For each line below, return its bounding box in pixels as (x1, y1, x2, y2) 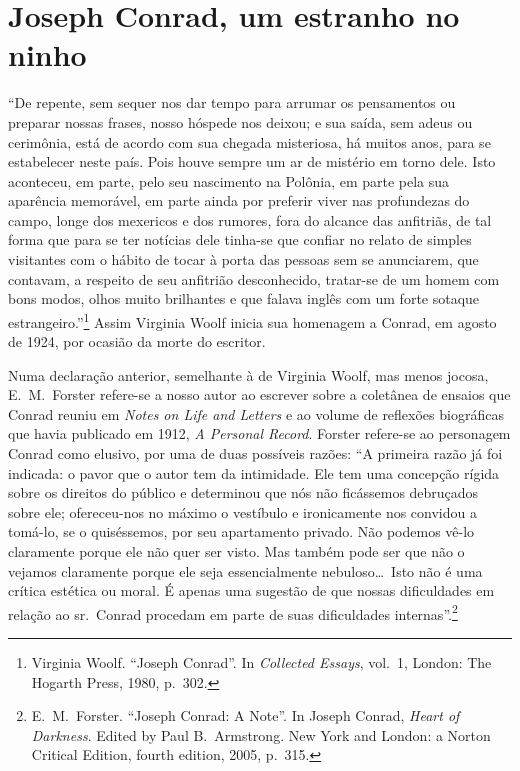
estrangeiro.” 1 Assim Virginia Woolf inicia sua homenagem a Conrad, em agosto (8, 308, 497, 332)
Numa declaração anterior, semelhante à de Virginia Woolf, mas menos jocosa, (8, 364, 489, 385)
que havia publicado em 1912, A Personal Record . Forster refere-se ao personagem (8, 423, 511, 444)
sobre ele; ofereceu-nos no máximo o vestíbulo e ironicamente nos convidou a (8, 501, 477, 522)
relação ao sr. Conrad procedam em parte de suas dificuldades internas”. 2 (8, 600, 458, 624)
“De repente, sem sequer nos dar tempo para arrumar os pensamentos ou (8, 92, 456, 113)
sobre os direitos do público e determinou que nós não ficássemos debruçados (8, 482, 479, 503)
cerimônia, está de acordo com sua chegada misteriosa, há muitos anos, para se (8, 131, 491, 152)
